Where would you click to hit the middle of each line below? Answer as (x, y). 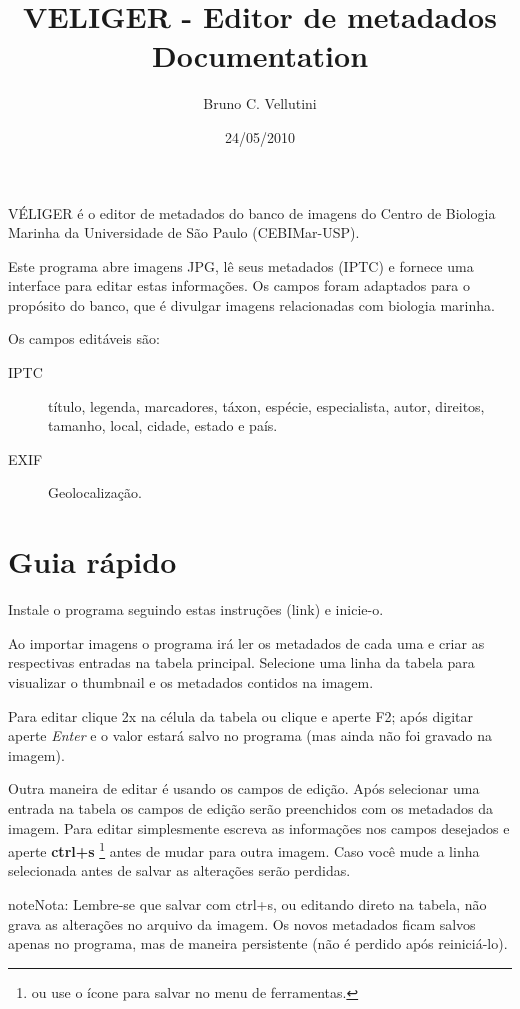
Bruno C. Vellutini (260, 103)
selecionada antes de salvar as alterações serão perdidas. (179, 870)
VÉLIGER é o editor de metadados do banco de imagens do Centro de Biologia (252, 212)
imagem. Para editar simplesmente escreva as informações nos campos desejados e (259, 827)
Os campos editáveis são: (84, 338)
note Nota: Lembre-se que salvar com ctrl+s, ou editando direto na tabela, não (247, 903)
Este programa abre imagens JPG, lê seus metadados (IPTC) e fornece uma (241, 265)
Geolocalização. (95, 492)
